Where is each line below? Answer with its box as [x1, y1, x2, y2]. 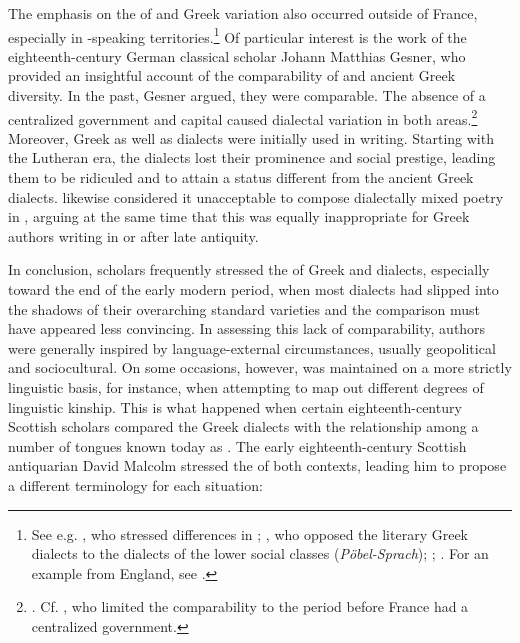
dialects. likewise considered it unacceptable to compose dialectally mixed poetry [8, 186, 504, 207]
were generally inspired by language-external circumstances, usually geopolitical [8, 337, 496, 358]
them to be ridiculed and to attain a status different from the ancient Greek [8, 167, 474, 188]
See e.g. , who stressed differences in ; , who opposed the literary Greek [31, 523, 468, 544]
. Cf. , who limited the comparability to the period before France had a [31, 596, 469, 617]
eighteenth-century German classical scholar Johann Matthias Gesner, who [8, 45, 466, 66]
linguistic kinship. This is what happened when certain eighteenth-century [8, 396, 462, 417]
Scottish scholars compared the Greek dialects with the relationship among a [8, 416, 479, 437]
